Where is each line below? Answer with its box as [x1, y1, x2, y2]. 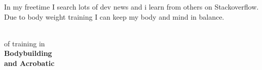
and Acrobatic [4, 57, 55, 68]
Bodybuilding [4, 48, 52, 58]
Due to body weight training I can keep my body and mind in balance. [4, 11, 224, 22]
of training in [4, 38, 45, 48]
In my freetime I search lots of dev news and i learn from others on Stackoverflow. [4, 2, 259, 12]
